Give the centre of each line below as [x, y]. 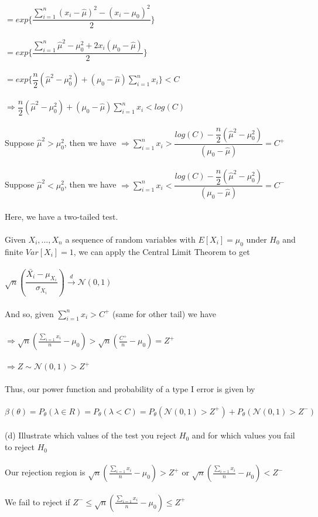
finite [14, 251]
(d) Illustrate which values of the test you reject [91, 435]
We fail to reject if [37, 501]
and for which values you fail [243, 435]
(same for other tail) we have [164, 313]
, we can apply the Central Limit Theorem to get [162, 251]
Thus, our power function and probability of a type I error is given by [130, 388]
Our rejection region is [45, 472]
